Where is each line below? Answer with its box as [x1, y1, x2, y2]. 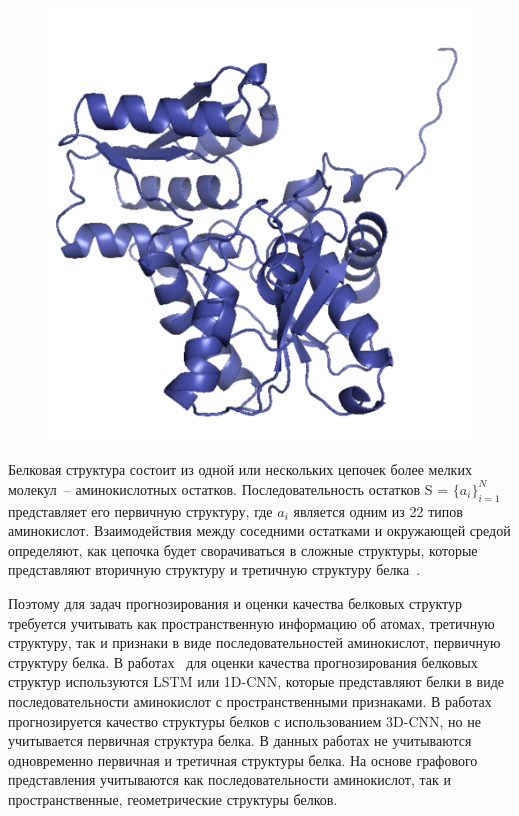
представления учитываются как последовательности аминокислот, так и [8, 769, 451, 790]
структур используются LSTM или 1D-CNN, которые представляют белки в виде [8, 671, 505, 692]
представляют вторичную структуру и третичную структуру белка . [8, 559, 421, 580]
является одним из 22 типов [293, 500, 463, 521]
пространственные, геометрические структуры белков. [8, 789, 338, 809]
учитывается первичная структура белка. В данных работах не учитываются [8, 730, 472, 751]
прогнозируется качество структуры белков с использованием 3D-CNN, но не [8, 710, 481, 731]
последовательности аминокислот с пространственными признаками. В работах [8, 691, 492, 712]
